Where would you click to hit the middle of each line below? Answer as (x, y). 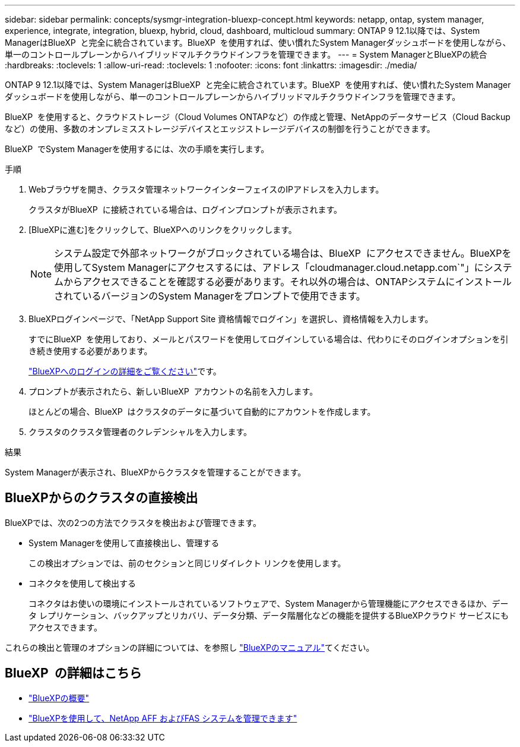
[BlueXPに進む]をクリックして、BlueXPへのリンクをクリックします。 (163, 230)
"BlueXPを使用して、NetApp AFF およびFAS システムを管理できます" (163, 718)
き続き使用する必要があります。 (91, 351)
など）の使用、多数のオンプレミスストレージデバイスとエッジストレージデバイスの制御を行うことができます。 (220, 129)
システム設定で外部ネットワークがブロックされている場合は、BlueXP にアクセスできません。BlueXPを (283, 253)
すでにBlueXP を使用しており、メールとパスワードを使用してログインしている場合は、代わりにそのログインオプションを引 (269, 339)
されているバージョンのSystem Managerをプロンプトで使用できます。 (210, 296)
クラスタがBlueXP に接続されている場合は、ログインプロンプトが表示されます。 (186, 209)
